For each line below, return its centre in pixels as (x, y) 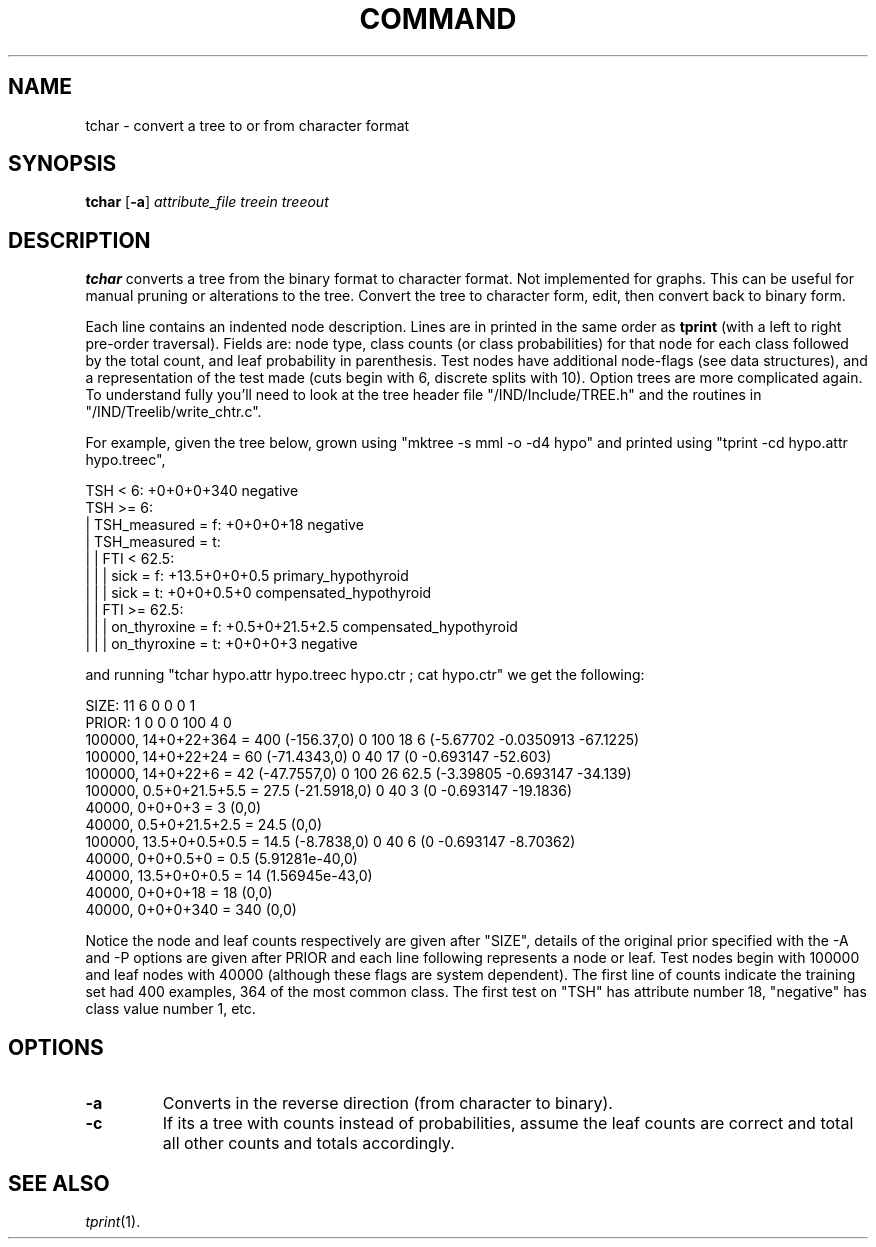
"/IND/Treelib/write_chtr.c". (173, 412)
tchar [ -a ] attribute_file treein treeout (207, 202)
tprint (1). (113, 1221)
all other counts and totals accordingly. (308, 1143)
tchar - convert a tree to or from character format (247, 125)
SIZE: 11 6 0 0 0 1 (140, 706)
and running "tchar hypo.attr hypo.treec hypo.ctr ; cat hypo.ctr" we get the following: (365, 675)
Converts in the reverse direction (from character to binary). (387, 1103)
